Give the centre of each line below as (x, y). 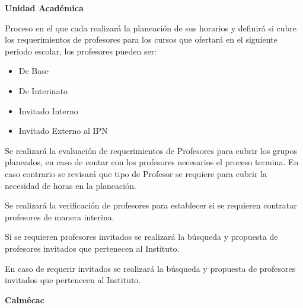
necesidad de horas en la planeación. (71, 185)
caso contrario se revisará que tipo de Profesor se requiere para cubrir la (136, 173)
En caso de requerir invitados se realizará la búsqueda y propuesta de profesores (150, 268)
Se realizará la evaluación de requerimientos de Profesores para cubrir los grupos (151, 150)
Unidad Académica (44, 8)
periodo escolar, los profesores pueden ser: (81, 51)
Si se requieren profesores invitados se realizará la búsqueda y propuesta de (141, 237)
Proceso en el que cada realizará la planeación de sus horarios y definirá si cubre (151, 28)
